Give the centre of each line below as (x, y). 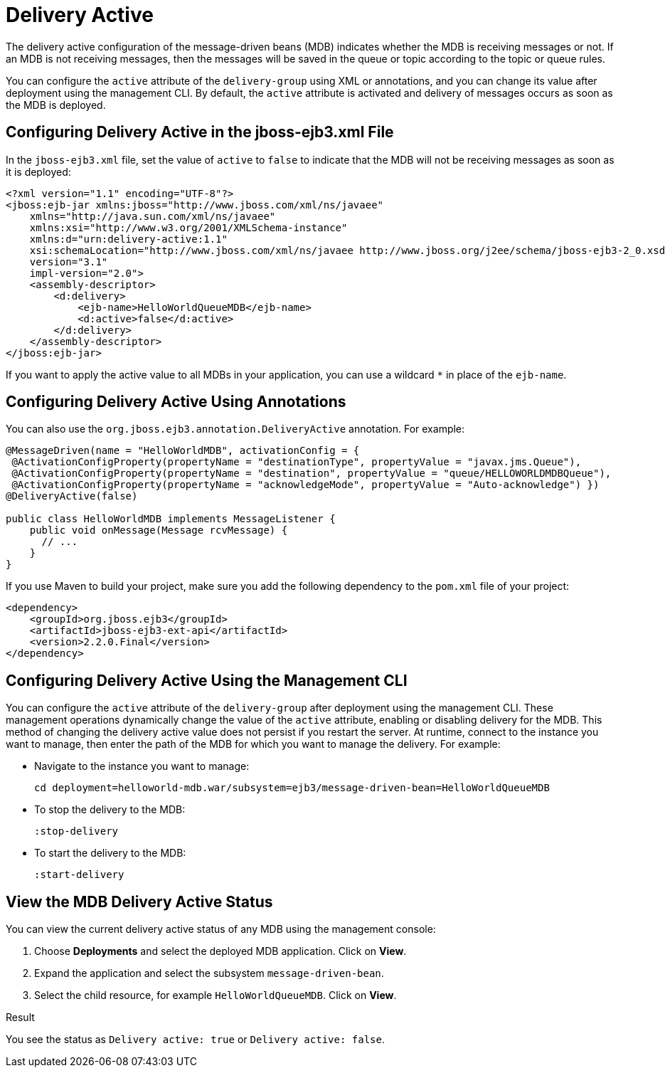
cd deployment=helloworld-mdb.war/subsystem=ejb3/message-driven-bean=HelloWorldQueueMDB (292, 788)
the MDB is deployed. (56, 105)
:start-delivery (79, 875)
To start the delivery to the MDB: (110, 853)
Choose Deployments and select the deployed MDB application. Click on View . (220, 951)
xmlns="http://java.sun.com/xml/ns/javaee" (153, 216)
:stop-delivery (76, 831)
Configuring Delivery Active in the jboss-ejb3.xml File (200, 132)
